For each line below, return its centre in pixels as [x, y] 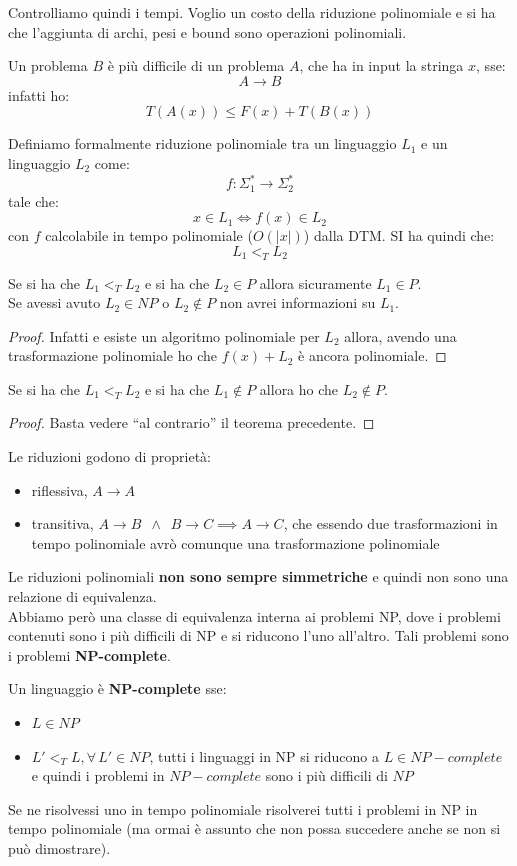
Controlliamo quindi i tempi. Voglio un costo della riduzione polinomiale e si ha [252, 12]
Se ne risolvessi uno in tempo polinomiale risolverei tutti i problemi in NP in [243, 808]
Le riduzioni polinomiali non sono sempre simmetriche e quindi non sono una [258, 576]
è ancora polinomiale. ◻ [372, 355]
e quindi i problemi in [98, 775]
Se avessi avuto [54, 302]
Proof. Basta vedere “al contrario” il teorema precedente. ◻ [191, 422]
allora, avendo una [400, 335]
